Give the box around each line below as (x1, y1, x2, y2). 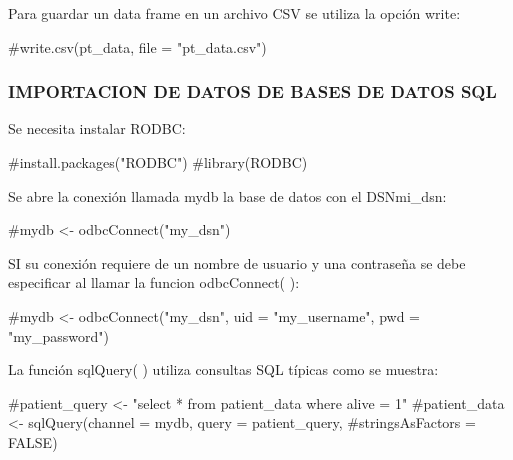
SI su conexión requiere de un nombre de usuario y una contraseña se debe (8, 252, 466, 273)
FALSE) (8, 431, 58, 452)
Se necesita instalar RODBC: (8, 118, 186, 139)
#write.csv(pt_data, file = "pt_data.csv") (8, 36, 267, 57)
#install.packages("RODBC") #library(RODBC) (8, 152, 308, 172)
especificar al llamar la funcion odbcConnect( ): (8, 272, 300, 293)
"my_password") (8, 325, 109, 346)
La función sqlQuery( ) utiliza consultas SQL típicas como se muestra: (8, 359, 439, 380)
